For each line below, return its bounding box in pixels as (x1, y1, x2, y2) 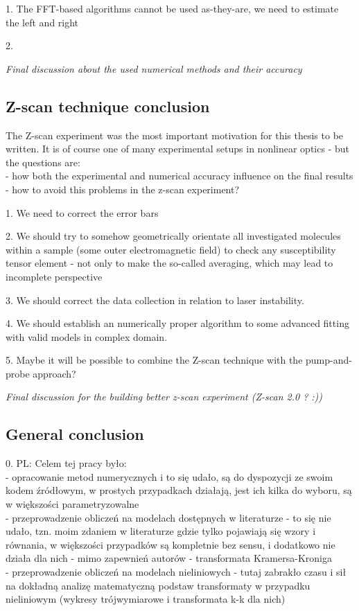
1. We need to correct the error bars (6, 205, 159, 220)
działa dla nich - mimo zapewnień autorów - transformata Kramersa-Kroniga (6, 551, 332, 565)
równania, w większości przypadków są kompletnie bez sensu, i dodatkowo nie (6, 537, 335, 551)
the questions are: (6, 154, 80, 169)
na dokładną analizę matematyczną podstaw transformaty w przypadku (6, 578, 310, 592)
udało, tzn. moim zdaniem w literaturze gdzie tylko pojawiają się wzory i (6, 524, 316, 538)
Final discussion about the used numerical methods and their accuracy (6, 61, 302, 76)
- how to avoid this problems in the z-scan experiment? (6, 181, 240, 196)
